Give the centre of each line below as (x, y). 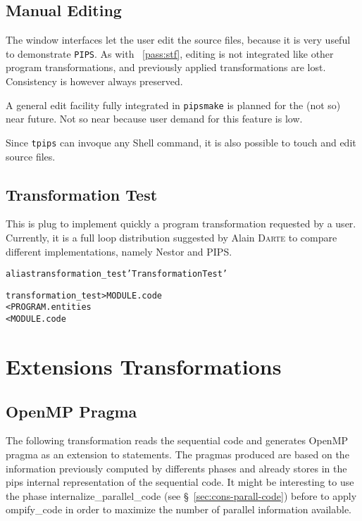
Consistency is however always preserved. (94, 81)
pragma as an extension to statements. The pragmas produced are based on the (177, 454)
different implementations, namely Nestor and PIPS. (119, 251)
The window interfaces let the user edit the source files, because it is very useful (178, 40)
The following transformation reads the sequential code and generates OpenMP (177, 440)
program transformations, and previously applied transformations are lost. (166, 67)
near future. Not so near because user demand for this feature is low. (154, 119)
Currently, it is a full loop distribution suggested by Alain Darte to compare (171, 237)
